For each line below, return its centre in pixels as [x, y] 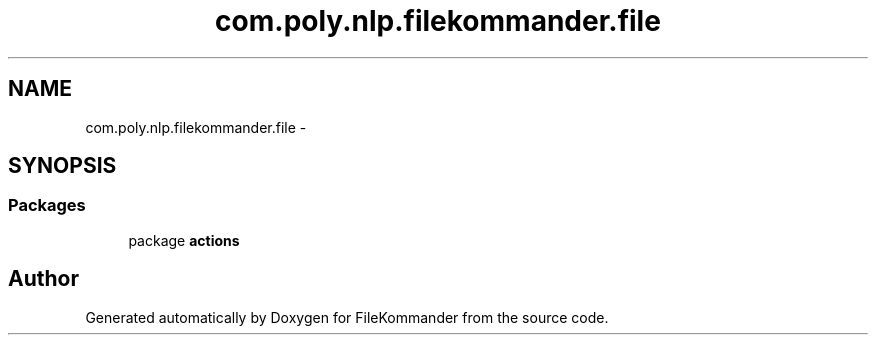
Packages [47, 205]
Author [43, 279]
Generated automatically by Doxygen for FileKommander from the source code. [347, 317]
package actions [184, 240]
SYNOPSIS [62, 166]
